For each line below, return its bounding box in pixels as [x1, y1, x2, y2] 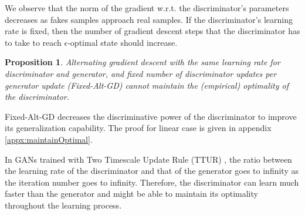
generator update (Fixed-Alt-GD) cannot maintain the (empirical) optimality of [5, 79, 289, 91]
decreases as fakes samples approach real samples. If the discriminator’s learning [5, 13, 293, 25]
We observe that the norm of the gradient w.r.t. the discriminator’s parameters [5, 2, 289, 14]
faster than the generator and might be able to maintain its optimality [5, 187, 258, 200]
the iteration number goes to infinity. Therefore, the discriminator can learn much [5, 176, 299, 188]
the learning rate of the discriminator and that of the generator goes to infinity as [5, 164, 299, 177]
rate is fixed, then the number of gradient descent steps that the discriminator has [5, 25, 300, 37]
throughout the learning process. [5, 199, 122, 211]
